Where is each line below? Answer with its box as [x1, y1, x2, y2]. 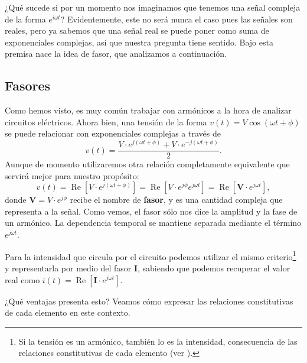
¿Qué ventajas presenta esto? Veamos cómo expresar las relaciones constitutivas [5, 294, 293, 307]
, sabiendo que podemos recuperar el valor [138, 261, 290, 274]
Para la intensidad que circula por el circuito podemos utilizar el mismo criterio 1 [5, 248, 296, 262]
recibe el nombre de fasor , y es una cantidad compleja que [70, 193, 283, 206]
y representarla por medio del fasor [5, 261, 132, 274]
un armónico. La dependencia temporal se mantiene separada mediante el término [5, 216, 302, 229]
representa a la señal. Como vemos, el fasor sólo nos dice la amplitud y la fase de [5, 205, 298, 217]
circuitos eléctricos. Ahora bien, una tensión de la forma [5, 115, 207, 128]
